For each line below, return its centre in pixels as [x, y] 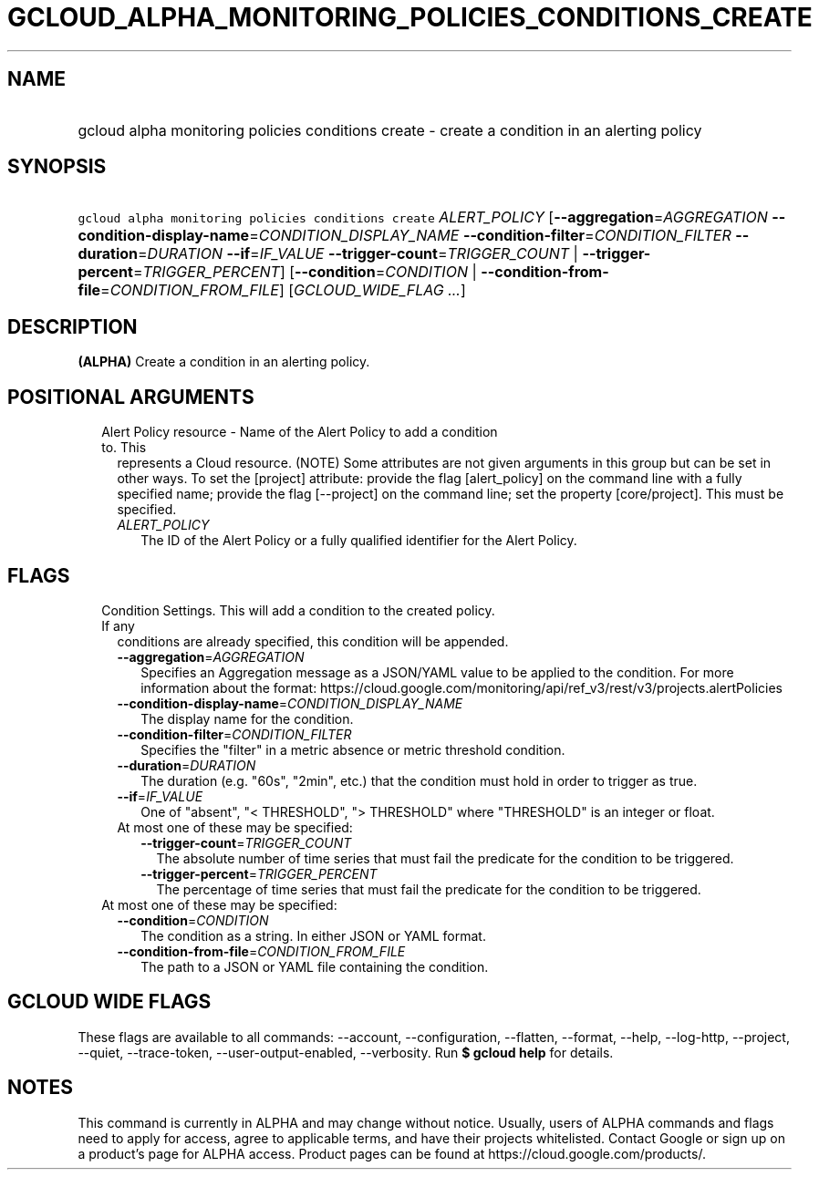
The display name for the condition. [247, 718]
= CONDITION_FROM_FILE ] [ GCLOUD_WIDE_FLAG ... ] [283, 290]
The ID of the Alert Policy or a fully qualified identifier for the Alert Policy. [359, 541]
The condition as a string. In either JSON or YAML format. [313, 935]
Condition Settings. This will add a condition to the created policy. [298, 610]
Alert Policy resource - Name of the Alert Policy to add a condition [300, 432]
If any [118, 625]
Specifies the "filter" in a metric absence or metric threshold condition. [353, 749]
